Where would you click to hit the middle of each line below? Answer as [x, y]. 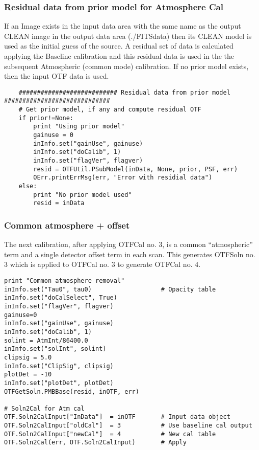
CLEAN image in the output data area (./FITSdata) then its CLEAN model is [128, 36]
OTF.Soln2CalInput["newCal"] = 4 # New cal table [110, 434]
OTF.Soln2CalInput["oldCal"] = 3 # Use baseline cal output [128, 426]
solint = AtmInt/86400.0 [46, 340]
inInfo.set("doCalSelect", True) [61, 298]
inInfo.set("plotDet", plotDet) [59, 383]
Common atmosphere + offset [67, 225]
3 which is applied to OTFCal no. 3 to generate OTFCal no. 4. [102, 264]
